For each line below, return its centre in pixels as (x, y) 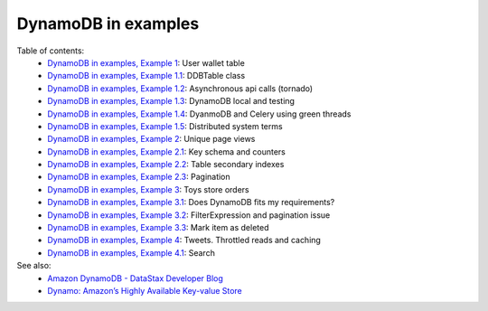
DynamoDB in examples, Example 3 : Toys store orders (148, 189)
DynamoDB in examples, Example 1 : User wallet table (146, 62)
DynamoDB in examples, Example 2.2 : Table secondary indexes (166, 165)
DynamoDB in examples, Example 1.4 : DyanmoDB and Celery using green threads (199, 114)
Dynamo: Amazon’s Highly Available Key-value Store (145, 290)
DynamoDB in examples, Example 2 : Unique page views (151, 139)
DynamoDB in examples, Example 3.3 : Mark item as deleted (158, 228)
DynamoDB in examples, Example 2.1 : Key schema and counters (167, 151)
